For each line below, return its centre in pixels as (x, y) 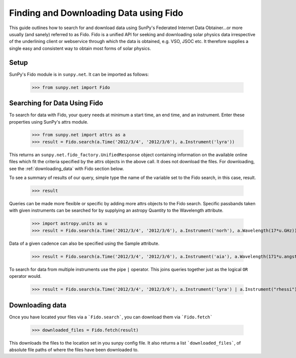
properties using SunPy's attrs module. (49, 122)
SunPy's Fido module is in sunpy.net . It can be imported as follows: (79, 74)
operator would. (25, 276)
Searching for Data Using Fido (56, 103)
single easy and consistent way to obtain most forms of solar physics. (80, 48)
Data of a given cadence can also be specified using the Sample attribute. (84, 243)
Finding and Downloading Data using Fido (96, 13)
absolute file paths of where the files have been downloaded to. (74, 350)
